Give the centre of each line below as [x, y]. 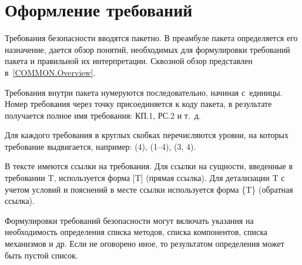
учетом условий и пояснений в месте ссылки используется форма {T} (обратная [149, 189]
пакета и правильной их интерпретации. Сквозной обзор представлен [129, 61]
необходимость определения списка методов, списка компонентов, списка [136, 232]
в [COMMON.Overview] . [50, 72]
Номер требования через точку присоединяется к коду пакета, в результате [138, 104]
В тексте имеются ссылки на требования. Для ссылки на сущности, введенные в [149, 166]
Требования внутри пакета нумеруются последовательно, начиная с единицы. [144, 92]
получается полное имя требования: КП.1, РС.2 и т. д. [103, 115]
